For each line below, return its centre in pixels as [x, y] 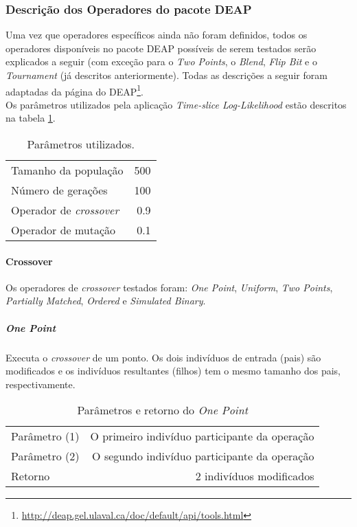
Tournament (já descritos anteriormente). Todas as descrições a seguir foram [166, 75]
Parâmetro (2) [45, 456]
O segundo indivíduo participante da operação [203, 456]
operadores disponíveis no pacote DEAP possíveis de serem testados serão [161, 48]
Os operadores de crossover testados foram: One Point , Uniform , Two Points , [169, 287]
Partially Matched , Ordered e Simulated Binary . [106, 301]
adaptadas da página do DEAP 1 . [75, 90]
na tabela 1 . [31, 118]
